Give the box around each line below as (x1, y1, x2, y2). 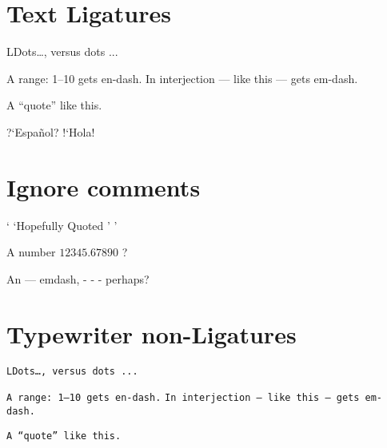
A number (6, 244, 56, 260)
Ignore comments (6, 170, 201, 203)
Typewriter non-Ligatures (6, 317, 297, 350)
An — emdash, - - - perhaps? (6, 270, 150, 287)
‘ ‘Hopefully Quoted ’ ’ (6, 216, 118, 233)
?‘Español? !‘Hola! (6, 123, 95, 140)
